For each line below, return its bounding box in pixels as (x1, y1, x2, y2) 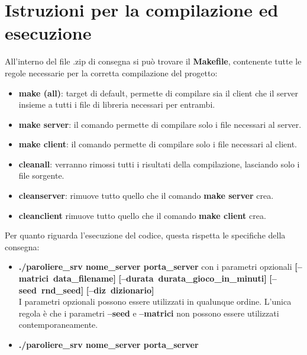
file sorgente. (18, 169, 64, 182)
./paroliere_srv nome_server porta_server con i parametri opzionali (18, 260, 292, 273)
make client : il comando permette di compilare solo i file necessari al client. (18, 138, 298, 150)
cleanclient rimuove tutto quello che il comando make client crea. (18, 209, 266, 221)
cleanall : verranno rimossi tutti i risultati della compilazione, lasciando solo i (18, 157, 300, 170)
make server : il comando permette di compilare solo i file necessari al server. (18, 118, 302, 130)
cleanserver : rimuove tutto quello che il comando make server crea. (18, 189, 274, 202)
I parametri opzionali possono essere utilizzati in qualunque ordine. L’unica (18, 295, 292, 308)
